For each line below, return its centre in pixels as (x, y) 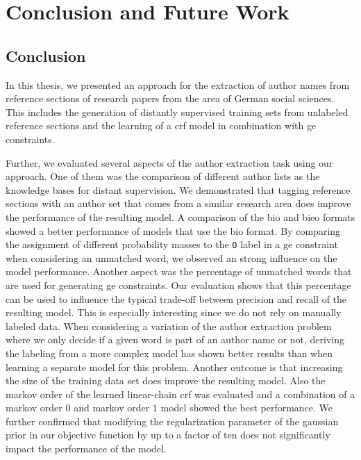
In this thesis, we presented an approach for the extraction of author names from (178, 84)
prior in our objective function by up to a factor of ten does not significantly (168, 435)
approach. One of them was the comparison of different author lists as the (163, 176)
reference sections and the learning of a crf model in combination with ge (161, 125)
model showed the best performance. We (247, 408)
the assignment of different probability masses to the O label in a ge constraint (172, 244)
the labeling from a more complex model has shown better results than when (169, 353)
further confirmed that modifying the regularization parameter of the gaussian (172, 421)
